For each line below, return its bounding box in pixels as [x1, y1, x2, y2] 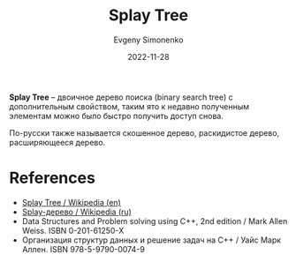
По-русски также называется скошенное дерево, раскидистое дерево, [9, 127, 280, 138]
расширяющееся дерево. [9, 137, 106, 147]
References [9, 168, 95, 188]
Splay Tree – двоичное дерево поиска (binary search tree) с [9, 92, 233, 102]
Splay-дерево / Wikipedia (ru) [21, 206, 133, 217]
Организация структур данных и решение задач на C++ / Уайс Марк [21, 235, 281, 245]
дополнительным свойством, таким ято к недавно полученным [9, 101, 250, 111]
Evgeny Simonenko [113, 34, 184, 45]
